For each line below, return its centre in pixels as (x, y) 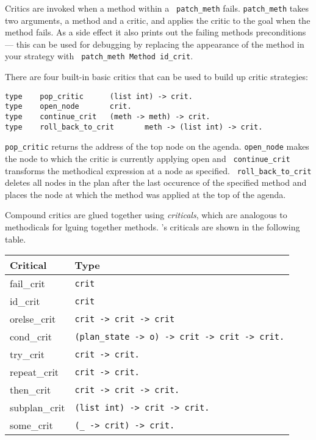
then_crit (31, 390)
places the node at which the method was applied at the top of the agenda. (145, 194)
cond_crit (31, 337)
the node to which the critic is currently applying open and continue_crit (148, 158)
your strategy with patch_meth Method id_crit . (99, 56)
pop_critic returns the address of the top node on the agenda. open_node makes (157, 146)
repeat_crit (34, 372)
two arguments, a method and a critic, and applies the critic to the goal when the (158, 20)
